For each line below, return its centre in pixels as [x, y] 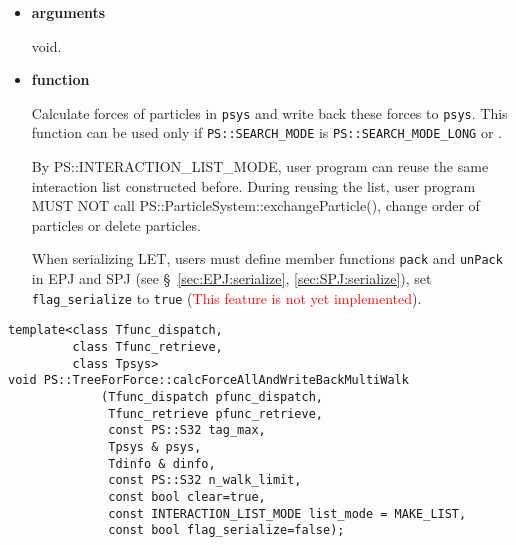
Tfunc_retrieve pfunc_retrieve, [215, 413]
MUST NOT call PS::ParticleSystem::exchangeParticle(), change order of [255, 205]
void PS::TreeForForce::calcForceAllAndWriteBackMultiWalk [208, 380]
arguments [68, 12]
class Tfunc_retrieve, [147, 347]
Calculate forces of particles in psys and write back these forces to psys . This [269, 112]
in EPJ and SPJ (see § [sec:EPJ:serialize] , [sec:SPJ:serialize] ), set [231, 278]
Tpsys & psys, [155, 446]
